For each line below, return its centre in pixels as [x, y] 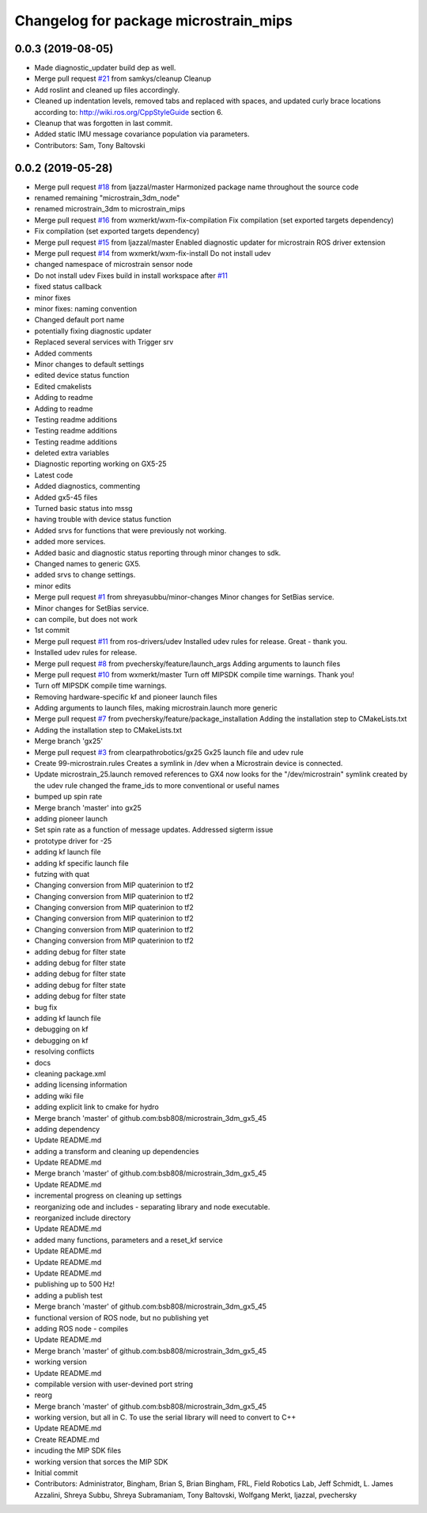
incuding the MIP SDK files [78, 1450]
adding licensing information [81, 1084]
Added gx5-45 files [66, 497]
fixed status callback [68, 287]
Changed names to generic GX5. [88, 563]
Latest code [54, 474]
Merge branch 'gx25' [68, 741]
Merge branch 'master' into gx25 [88, 807]
